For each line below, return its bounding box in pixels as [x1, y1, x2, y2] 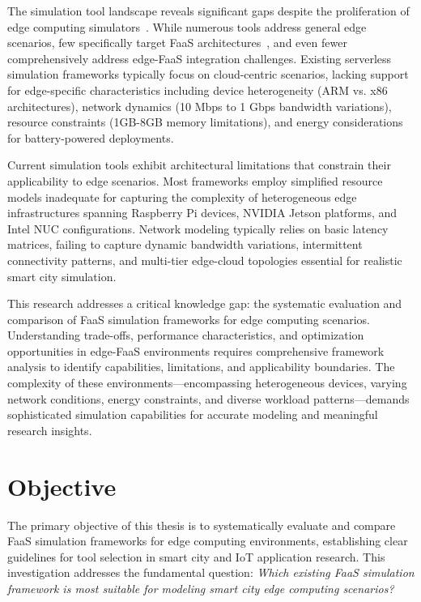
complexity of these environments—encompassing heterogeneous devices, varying [7, 374, 407, 391]
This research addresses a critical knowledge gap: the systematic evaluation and [7, 295, 402, 312]
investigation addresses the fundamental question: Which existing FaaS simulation [7, 564, 415, 581]
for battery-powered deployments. [7, 129, 174, 146]
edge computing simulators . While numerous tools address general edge [7, 18, 367, 35]
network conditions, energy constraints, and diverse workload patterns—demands [7, 390, 410, 407]
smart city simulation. [7, 267, 117, 284]
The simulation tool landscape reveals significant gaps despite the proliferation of [7, 2, 410, 19]
